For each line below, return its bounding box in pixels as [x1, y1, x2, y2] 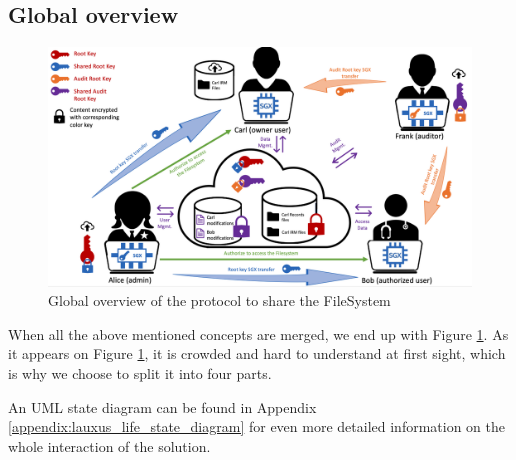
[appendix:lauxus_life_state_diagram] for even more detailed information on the [8, 416, 505, 437]
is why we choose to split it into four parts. [8, 362, 272, 383]
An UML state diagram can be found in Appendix [8, 396, 317, 417]
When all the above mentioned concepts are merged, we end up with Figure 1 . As [8, 323, 509, 344]
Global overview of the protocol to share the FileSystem [48, 290, 391, 311]
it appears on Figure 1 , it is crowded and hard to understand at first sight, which [8, 343, 506, 364]
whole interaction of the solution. [8, 435, 211, 456]
